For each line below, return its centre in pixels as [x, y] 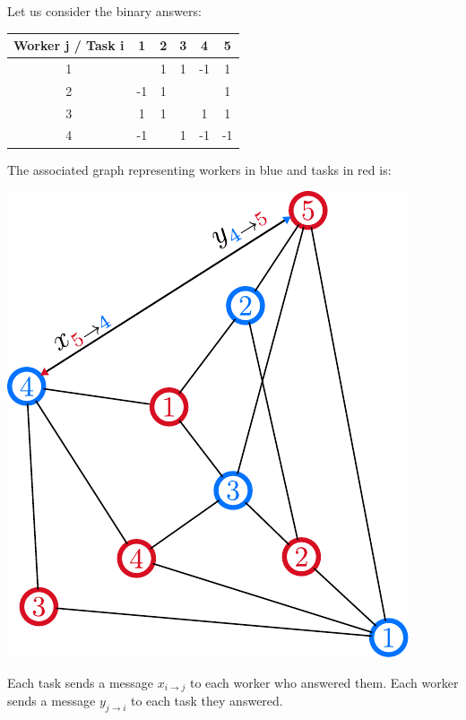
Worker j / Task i [69, 45]
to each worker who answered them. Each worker [324, 682]
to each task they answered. [207, 701]
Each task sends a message [81, 682]
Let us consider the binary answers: [104, 11]
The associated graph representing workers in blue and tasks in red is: [199, 169]
